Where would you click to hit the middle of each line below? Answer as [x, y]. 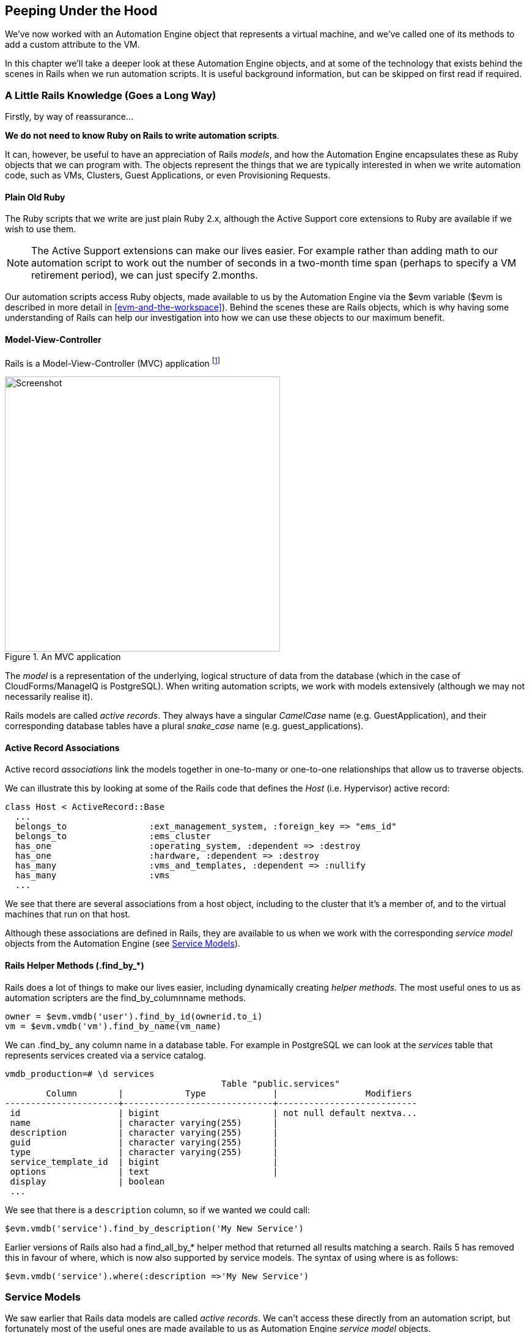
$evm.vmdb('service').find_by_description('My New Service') [154, 1228]
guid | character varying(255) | [144, 1142]
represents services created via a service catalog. [105, 1055]
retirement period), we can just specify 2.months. [145, 275]
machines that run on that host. [68, 914]
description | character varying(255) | [144, 1132]
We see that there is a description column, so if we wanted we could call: [157, 1210]
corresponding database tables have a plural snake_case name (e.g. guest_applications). [184, 726]
